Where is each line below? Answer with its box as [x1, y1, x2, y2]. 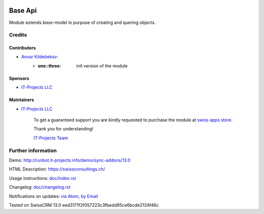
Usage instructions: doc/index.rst [9, 175, 76, 181]
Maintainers [9, 97, 34, 103]
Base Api [9, 6, 37, 15]
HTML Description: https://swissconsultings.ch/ [9, 166, 105, 172]
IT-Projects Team [33, 135, 68, 141]
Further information [9, 147, 57, 154]
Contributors [9, 45, 36, 51]
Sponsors [9, 75, 29, 81]
